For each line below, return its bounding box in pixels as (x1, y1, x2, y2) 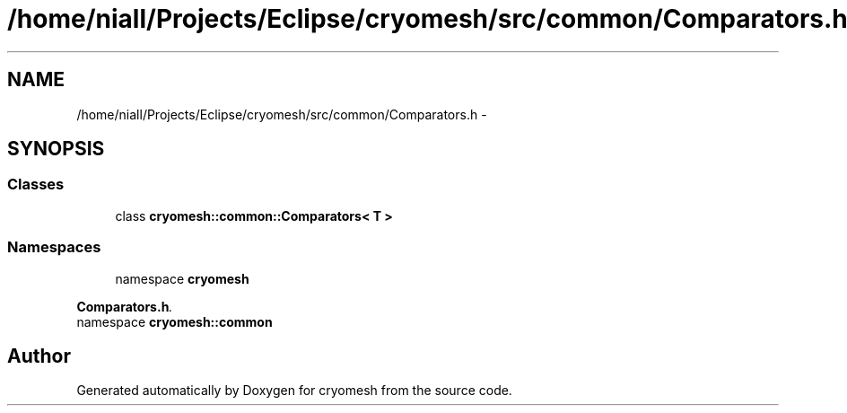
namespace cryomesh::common (76, 313, 273, 330)
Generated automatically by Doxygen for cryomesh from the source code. (76, 382, 512, 399)
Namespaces (7, 238, 101, 257)
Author (7, 344, 71, 367)
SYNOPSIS (7, 137, 105, 161)
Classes (7, 175, 65, 194)
